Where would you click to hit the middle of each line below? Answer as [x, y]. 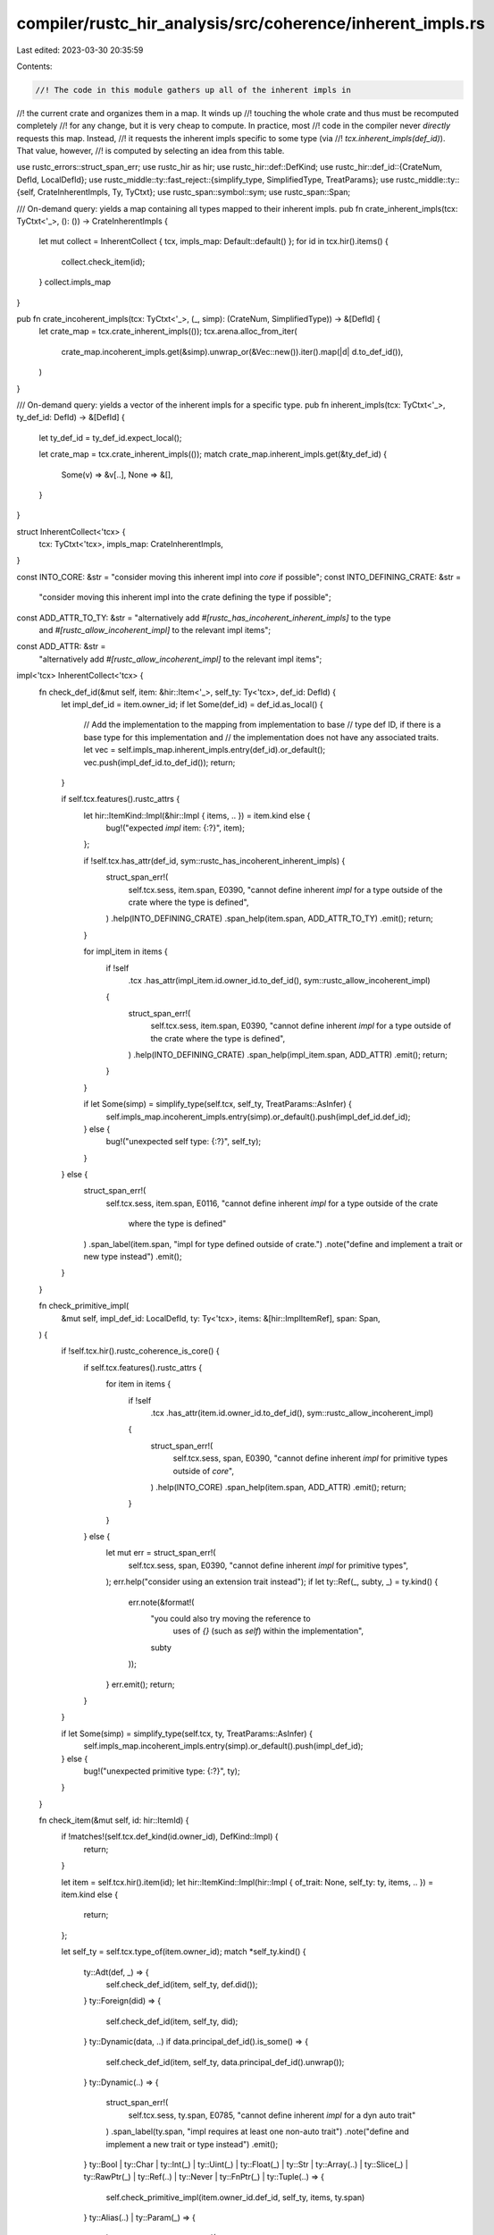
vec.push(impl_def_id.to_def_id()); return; [159, 762]
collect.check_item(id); [103, 261]
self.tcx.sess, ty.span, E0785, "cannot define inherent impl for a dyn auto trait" [272, 2115]
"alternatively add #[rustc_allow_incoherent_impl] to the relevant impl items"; [180, 659]
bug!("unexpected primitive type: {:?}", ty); [162, 1771]
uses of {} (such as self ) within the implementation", [268, 1631]
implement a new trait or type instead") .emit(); [192, 2144]
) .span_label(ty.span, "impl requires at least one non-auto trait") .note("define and [258, 2131]
